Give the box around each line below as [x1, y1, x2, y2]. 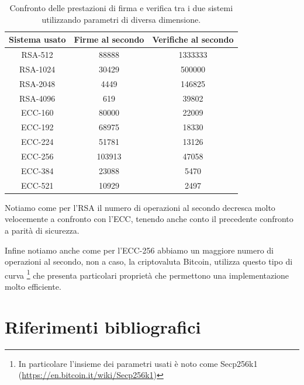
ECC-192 [21, 121, 54, 133]
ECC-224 [21, 136, 54, 148]
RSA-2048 [19, 77, 56, 89]
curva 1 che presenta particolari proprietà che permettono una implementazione [5, 267, 289, 281]
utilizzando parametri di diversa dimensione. [42, 13, 201, 25]
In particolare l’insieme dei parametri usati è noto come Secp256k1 [18, 357, 258, 369]
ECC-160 [21, 106, 54, 119]
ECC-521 [21, 179, 54, 191]
